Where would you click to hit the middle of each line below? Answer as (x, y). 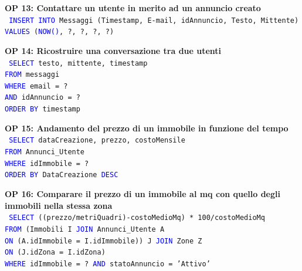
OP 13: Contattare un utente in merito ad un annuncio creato (133, 8)
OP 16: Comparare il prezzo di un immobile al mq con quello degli (142, 194)
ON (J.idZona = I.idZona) (55, 253)
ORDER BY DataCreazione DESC (62, 175)
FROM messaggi (32, 75)
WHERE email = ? (36, 86)
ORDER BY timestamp (43, 109)
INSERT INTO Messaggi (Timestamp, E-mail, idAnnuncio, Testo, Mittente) (154, 20)
